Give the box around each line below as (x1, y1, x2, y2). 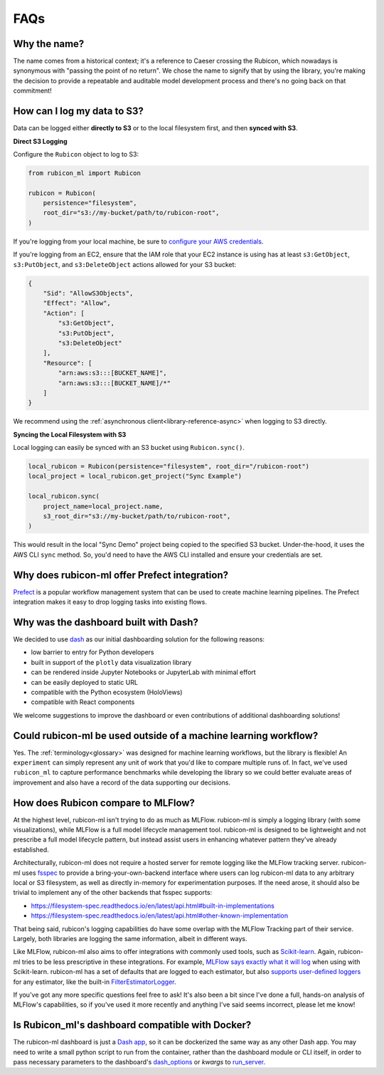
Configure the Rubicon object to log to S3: (13, 150, 139, 158)
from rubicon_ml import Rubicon (28, 169, 142, 177)
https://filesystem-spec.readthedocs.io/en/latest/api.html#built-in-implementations (31, 901, 275, 910)
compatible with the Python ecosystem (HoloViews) (31, 688, 183, 696)
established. (13, 845, 49, 854)
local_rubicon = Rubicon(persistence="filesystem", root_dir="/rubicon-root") (28, 463, 309, 471)
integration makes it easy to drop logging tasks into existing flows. (13, 598, 208, 607)
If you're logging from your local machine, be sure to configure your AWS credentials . (13, 237, 264, 246)
